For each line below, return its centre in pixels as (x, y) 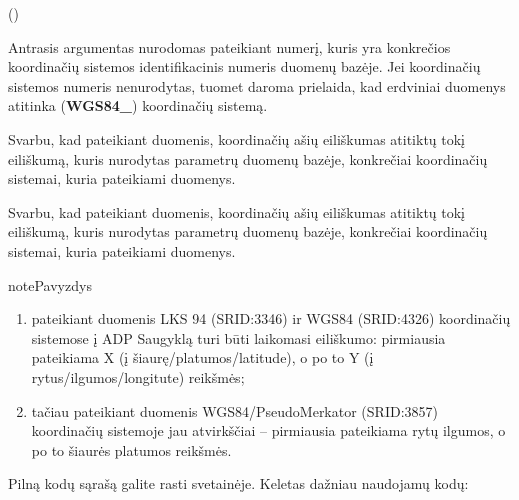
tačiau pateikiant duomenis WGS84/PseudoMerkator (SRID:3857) (234, 410)
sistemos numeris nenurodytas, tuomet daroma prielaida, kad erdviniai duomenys (257, 85)
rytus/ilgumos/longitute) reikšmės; (138, 376)
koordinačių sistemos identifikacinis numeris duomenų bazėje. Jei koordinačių (244, 66)
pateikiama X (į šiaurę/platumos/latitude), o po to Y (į (202, 357)
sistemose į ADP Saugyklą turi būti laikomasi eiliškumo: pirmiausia (238, 337)
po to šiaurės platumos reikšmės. (131, 449)
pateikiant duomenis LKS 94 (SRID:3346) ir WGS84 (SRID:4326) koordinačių (271, 318)
